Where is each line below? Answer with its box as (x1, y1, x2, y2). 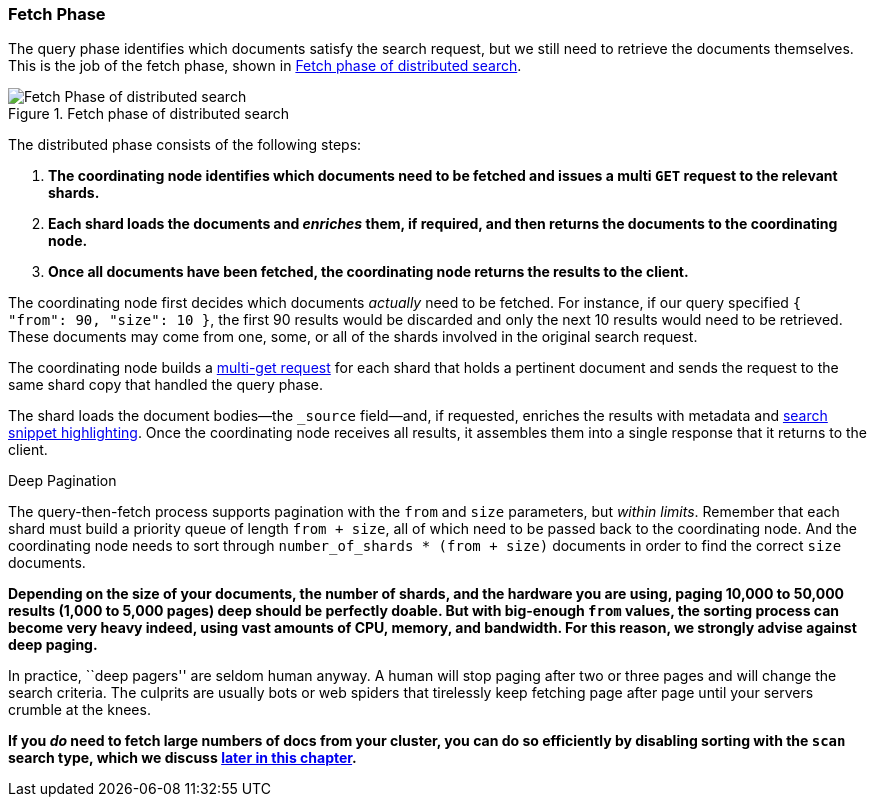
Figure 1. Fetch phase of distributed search (8, 105, 290, 123)
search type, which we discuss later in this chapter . (8, 749, 357, 767)
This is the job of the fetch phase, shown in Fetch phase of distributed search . (8, 57, 522, 75)
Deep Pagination (8, 472, 117, 490)
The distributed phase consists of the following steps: (8, 136, 362, 154)
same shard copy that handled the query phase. (8, 376, 324, 394)
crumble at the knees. (8, 701, 151, 719)
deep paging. (8, 636, 98, 654)
